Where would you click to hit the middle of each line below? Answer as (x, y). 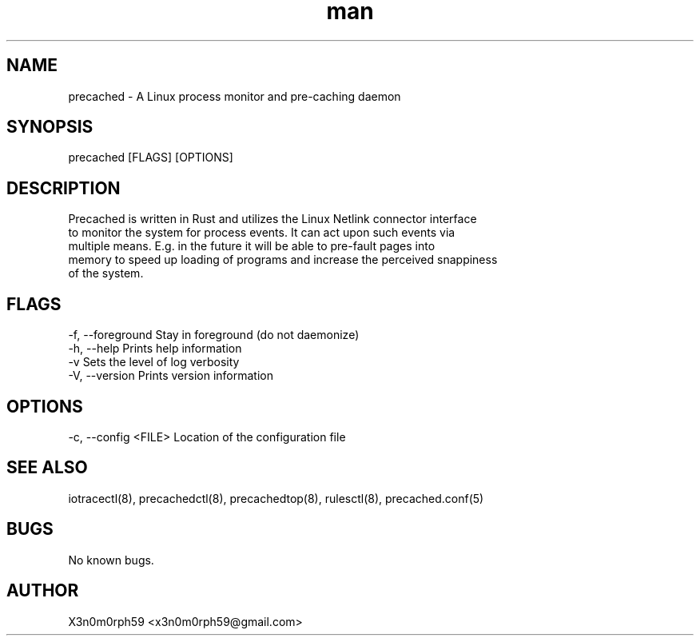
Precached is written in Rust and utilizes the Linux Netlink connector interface (272, 219)
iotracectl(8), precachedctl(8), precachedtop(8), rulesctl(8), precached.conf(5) (276, 498)
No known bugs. (111, 560)
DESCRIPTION (64, 188)
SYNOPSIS (50, 127)
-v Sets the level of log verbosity (154, 362)
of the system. (106, 273)
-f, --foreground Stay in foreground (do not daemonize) (214, 335)
